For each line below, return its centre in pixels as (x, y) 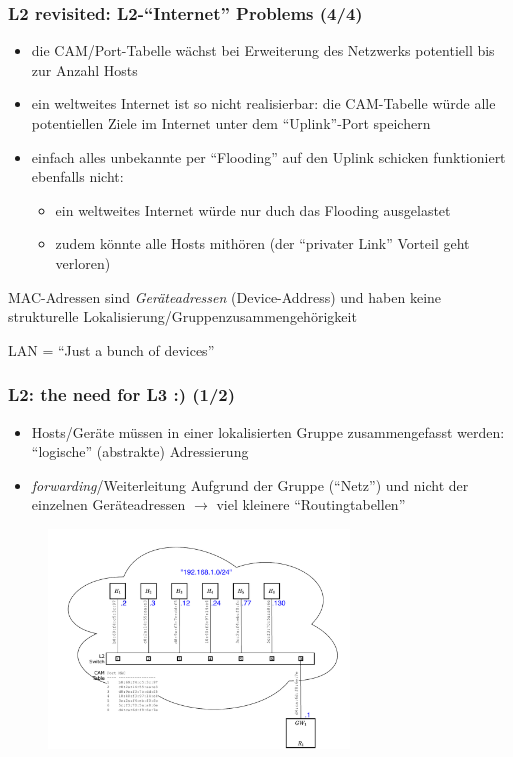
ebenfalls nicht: (77, 176)
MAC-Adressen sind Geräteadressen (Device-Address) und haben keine (225, 296)
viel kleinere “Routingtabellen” (311, 504)
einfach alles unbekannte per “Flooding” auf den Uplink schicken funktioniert (268, 156)
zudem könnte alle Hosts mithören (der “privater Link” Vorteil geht (262, 243)
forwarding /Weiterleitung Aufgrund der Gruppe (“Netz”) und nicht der (250, 484)
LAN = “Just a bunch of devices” (111, 349)
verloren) (83, 262)
